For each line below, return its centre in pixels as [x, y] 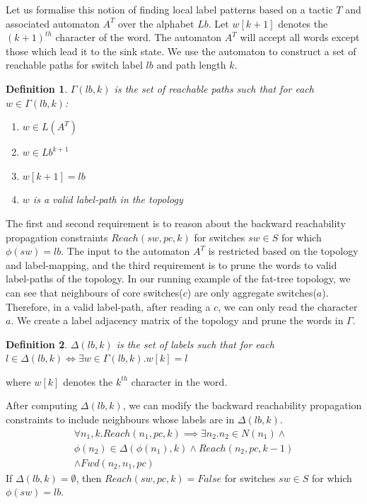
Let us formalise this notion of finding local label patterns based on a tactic [169, 9]
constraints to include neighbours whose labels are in [120, 419]
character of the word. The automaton [139, 37]
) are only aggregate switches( [252, 292]
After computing [42, 405]
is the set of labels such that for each [195, 344]
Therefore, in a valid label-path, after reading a [108, 306]
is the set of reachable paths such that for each [214, 88]
